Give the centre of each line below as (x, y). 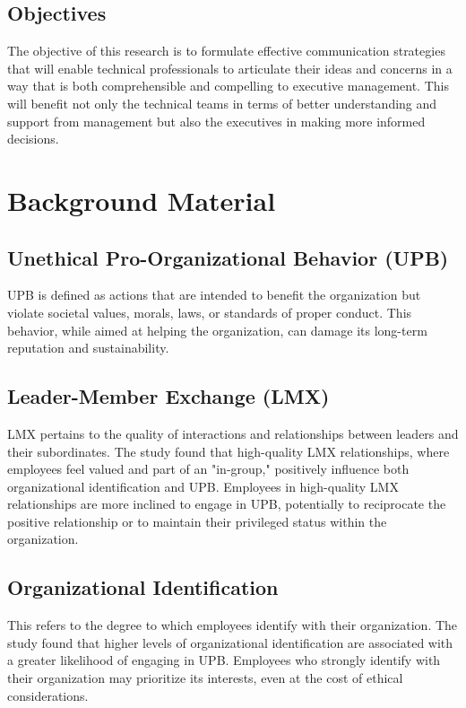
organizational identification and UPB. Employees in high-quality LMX (203, 486)
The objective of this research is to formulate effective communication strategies (226, 51)
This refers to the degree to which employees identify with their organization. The (233, 625)
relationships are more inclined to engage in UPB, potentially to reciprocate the (227, 504)
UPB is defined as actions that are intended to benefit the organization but (214, 295)
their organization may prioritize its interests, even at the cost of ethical (205, 678)
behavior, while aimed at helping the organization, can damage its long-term (217, 330)
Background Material (142, 200)
